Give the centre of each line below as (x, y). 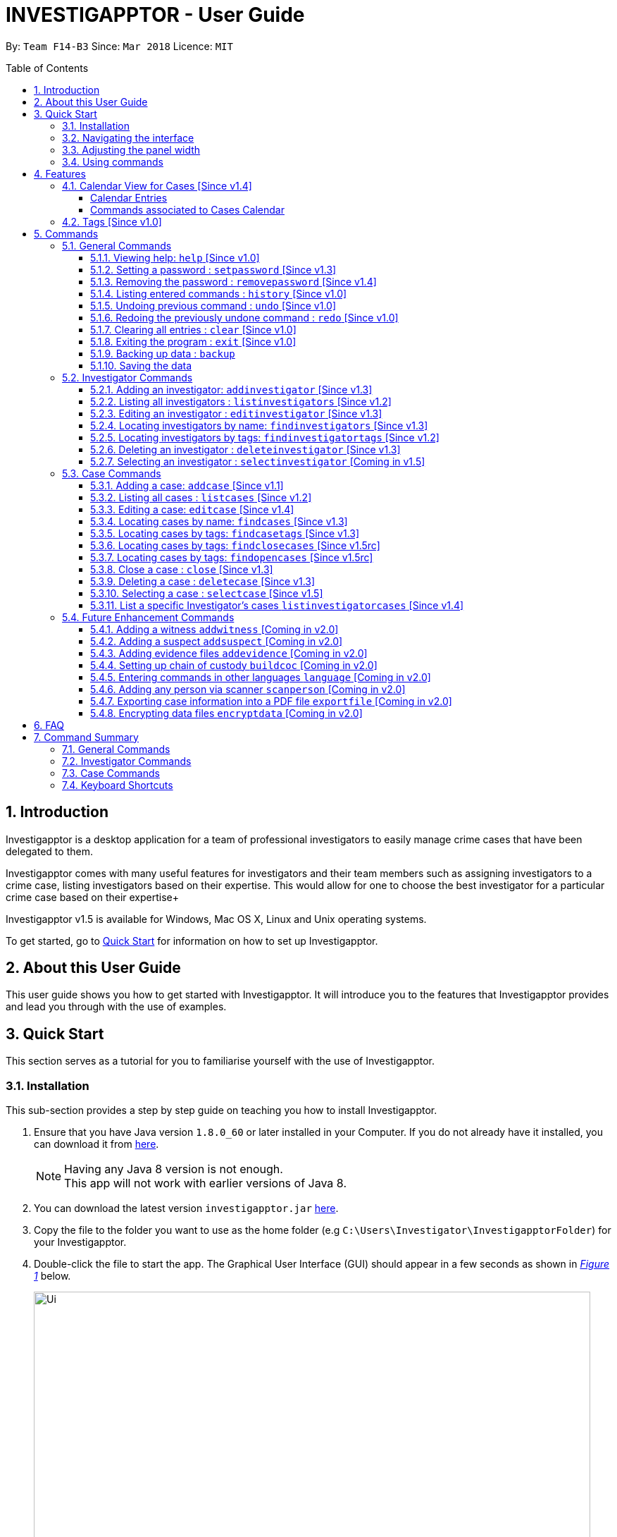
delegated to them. (49, 851)
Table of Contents (47, 68)
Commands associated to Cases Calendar (187, 209)
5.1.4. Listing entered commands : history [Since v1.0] (219, 293)
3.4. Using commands (113, 161)
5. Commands (66, 233)
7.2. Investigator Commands (127, 761)
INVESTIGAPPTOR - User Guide (155, 15)
